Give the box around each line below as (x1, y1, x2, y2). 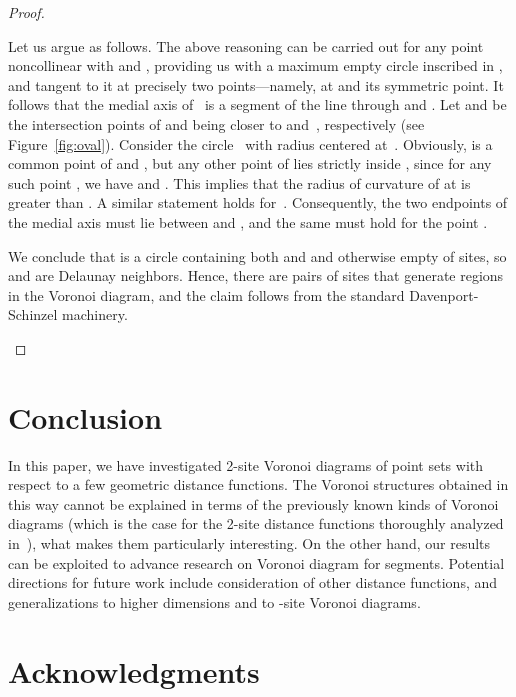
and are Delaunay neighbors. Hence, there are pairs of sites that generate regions (8, 265, 504, 286)
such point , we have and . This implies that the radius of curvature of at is (8, 172, 471, 193)
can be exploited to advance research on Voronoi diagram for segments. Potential (8, 552, 505, 573)
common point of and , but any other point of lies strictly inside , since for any (8, 153, 492, 174)
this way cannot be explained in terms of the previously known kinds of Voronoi (8, 493, 499, 514)
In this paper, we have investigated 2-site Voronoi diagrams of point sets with (8, 454, 484, 475)
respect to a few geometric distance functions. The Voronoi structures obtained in (8, 474, 509, 495)
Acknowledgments (8, 650, 260, 691)
